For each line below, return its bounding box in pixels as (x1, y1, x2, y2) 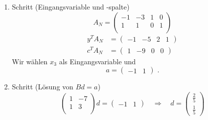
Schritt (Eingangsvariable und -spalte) (12, 2, 130, 12)
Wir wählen (12, 56, 48, 66)
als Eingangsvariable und (59, 56, 136, 66)
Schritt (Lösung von (12, 81, 73, 92)
